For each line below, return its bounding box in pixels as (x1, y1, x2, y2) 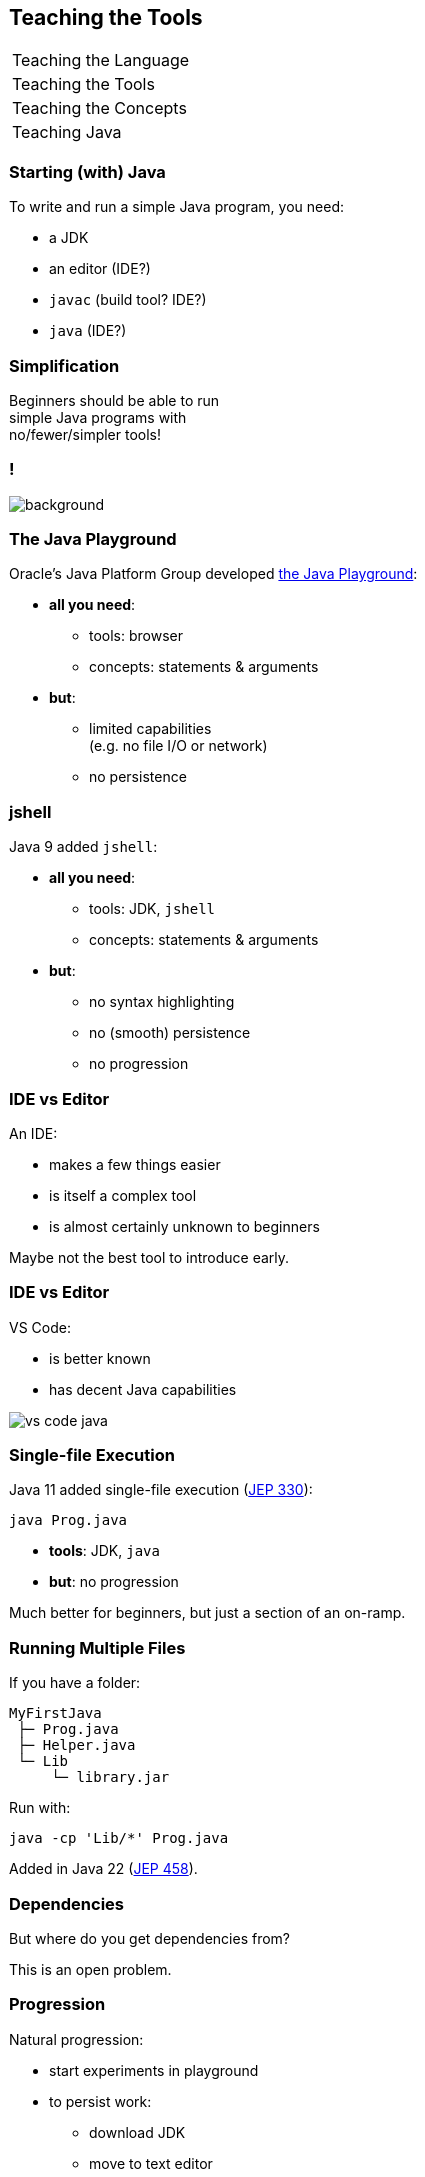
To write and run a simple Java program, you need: (9, 198, 344, 216)
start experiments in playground (49, 2061, 259, 2079)
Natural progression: (9, 2030, 144, 2048)
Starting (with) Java (9, 161, 166, 182)
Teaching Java (12, 122, 122, 143)
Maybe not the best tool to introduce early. (9, 1248, 290, 1266)
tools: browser (89, 627, 184, 645)
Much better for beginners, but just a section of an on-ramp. (9, 1604, 406, 1622)
